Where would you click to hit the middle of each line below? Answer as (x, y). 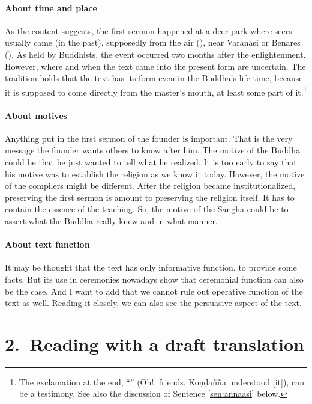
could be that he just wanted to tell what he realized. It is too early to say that (151, 162)
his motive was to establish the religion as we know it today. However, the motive (155, 173)
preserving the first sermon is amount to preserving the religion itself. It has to (150, 197)
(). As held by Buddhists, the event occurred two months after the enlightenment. (155, 54)
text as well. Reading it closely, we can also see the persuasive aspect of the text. (153, 303)
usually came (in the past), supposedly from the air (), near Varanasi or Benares (153, 42)
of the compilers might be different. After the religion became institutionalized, (150, 185)
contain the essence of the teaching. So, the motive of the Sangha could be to (147, 209)
